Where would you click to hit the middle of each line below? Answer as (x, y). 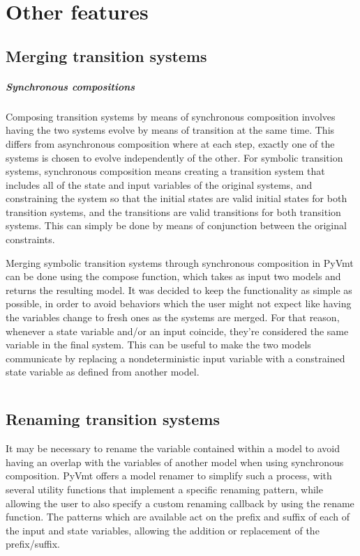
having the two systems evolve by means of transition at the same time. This (170, 130)
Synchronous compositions (70, 86)
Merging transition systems (106, 55)
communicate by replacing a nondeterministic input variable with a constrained (175, 358)
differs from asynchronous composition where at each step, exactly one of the (170, 143)
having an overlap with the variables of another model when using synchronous (175, 462)
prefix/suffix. (33, 544)
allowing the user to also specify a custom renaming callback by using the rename (180, 503)
